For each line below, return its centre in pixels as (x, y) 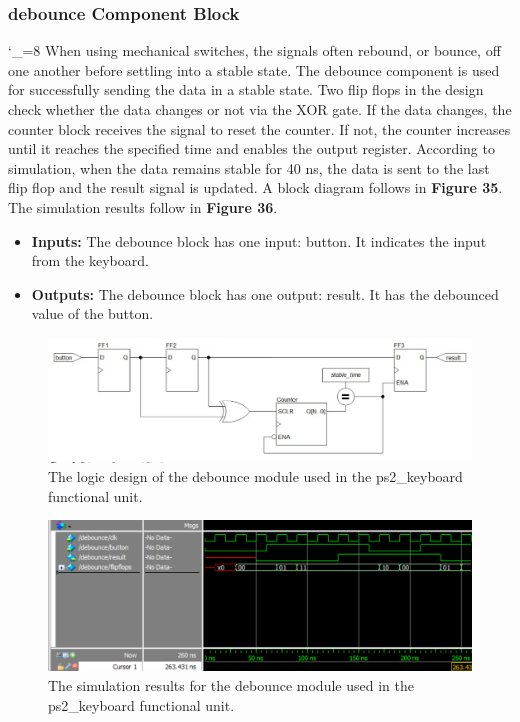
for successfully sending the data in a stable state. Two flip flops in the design (246, 89)
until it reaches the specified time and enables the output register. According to (251, 148)
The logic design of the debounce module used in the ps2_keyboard (255, 476)
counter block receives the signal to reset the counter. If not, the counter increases (259, 128)
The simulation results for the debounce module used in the (231, 685)
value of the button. (92, 313)
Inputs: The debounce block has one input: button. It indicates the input (259, 240)
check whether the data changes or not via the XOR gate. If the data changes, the (260, 109)
